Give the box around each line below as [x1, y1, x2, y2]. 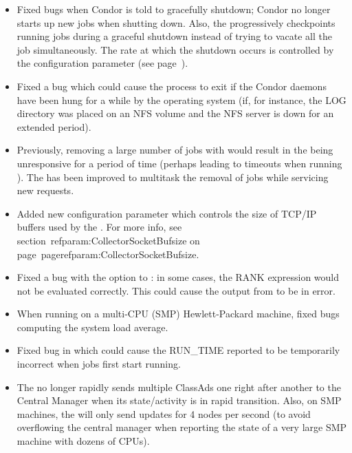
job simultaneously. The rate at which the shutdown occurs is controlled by [16, 42, 334, 56]
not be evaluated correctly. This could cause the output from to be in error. [16, 283, 335, 297]
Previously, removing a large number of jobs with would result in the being [16, 143, 333, 157]
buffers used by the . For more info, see [16, 220, 182, 234]
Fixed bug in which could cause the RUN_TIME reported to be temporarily [16, 343, 340, 357]
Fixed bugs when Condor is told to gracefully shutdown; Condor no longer [16, 2, 331, 16]
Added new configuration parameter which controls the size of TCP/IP [16, 206, 317, 220]
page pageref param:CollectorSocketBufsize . [16, 246, 199, 261]
